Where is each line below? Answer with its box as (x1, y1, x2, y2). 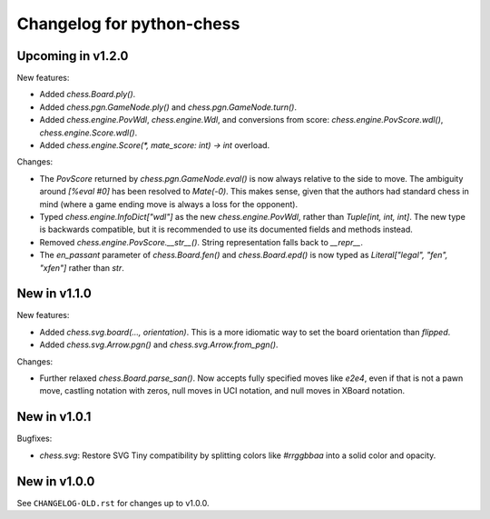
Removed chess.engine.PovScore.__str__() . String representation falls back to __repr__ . (39, 236, 363, 247)
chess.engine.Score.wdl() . (39, 127, 138, 138)
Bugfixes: (16, 433, 53, 444)
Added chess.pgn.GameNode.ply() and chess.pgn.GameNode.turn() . (39, 101, 298, 113)
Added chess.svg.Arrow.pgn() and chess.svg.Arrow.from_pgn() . (39, 339, 279, 350)
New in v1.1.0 (16, 286, 93, 302)
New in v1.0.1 (16, 409, 92, 424)
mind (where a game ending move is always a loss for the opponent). (39, 198, 299, 209)
